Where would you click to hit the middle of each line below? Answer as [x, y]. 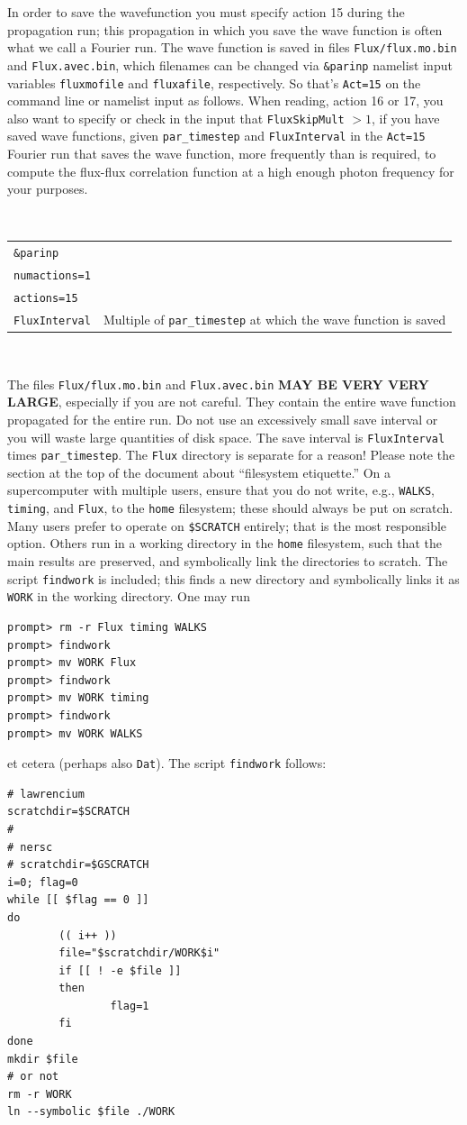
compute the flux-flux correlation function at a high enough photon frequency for [231, 171]
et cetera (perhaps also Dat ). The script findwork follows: [167, 763]
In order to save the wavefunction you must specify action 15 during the [206, 12]
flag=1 [130, 1006]
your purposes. [48, 189]
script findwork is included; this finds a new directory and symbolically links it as [233, 578]
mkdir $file [43, 1059]
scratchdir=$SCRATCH [69, 812]
